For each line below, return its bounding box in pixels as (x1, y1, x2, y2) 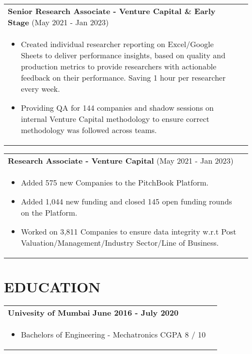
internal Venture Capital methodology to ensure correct (21, 113, 209, 124)
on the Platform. (21, 207, 78, 218)
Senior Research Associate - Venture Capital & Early (8, 5, 216, 17)
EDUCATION (4, 277, 101, 297)
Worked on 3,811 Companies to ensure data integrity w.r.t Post (21, 226, 236, 237)
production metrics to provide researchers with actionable (21, 61, 217, 72)
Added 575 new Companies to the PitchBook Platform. (21, 177, 209, 188)
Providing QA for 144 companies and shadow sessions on (21, 102, 214, 113)
